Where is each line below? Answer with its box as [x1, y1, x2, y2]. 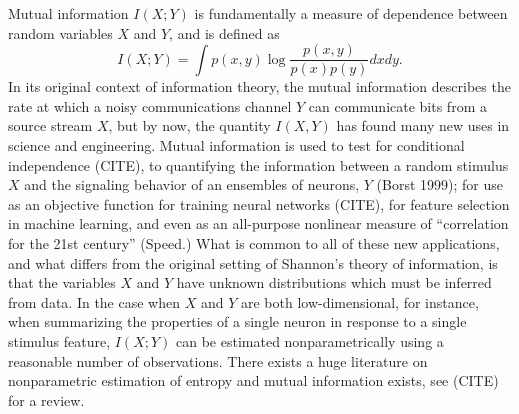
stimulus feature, [8, 330, 111, 351]
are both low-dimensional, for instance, [240, 291, 479, 312]
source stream [8, 115, 93, 136]
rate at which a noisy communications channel [8, 95, 292, 116]
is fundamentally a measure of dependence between [194, 3, 508, 23]
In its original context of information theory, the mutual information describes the [8, 76, 511, 97]
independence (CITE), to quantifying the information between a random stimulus [8, 154, 509, 175]
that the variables [8, 272, 116, 293]
